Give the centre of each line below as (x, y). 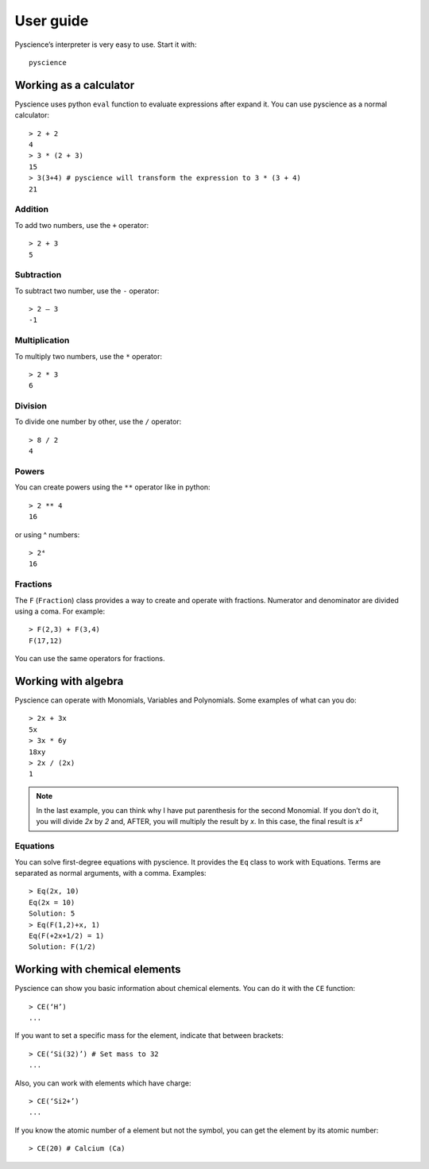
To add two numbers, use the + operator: (82, 225)
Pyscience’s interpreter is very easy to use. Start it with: (106, 45)
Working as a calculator (75, 85)
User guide (52, 21)
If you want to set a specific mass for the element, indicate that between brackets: (149, 1035)
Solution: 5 (52, 914)
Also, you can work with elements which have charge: (103, 1083)
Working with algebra (69, 681)
